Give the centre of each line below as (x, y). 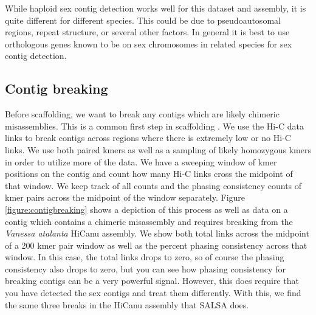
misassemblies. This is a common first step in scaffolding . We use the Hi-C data (154, 126)
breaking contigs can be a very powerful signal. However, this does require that (152, 281)
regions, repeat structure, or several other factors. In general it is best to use (147, 32)
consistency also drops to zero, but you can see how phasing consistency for (145, 268)
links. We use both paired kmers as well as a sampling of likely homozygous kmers (158, 149)
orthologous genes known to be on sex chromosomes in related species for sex (149, 43)
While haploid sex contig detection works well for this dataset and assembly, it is (156, 8)
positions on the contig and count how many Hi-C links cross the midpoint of (149, 174)
